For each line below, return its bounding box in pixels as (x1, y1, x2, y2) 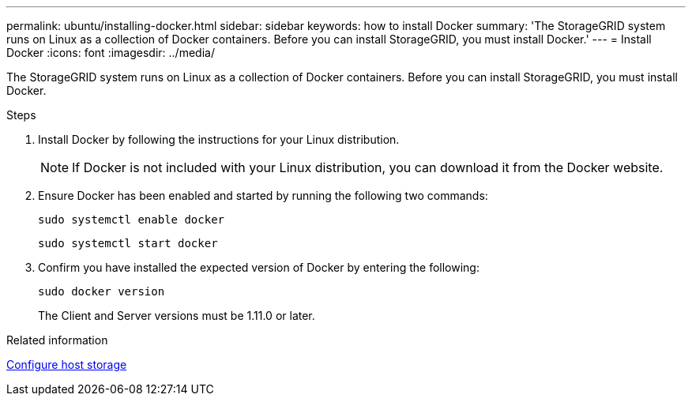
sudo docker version (38, 285, 165, 298)
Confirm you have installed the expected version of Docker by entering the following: (38, 261, 480, 274)
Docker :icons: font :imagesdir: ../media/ (6, 46, 215, 59)
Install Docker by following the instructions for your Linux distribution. (38, 133, 400, 146)
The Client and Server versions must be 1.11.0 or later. (38, 309, 315, 322)
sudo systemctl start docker (38, 237, 218, 250)
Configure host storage (6, 358, 127, 371)
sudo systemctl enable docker (38, 213, 225, 226)
